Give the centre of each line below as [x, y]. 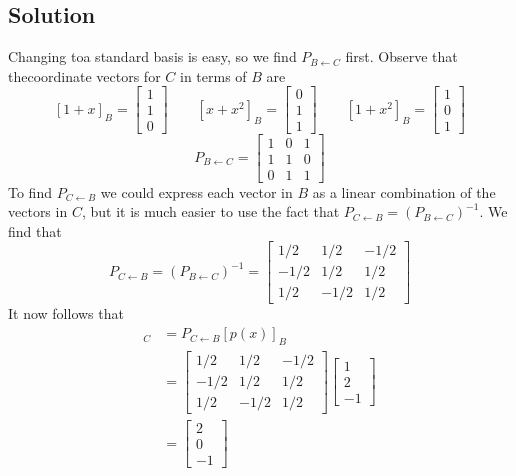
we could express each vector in [196, 191]
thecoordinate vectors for [84, 75]
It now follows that [66, 313]
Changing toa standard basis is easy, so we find [152, 56]
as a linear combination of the [404, 191]
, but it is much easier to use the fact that [210, 211]
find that [35, 230]
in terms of [213, 75]
